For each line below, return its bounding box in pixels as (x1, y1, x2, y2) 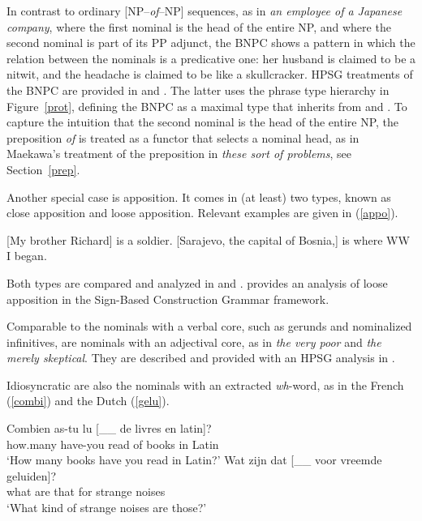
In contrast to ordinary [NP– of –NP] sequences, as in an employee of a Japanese (6, 2, 403, 19)
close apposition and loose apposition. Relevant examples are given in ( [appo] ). (6, 204, 398, 221)
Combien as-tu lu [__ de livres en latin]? (6, 420, 212, 437)
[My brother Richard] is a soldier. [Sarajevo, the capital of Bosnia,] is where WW (6, 231, 410, 248)
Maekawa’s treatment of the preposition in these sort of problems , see (6, 145, 352, 162)
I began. (6, 247, 47, 264)
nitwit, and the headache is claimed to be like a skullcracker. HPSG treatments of (6, 66, 413, 83)
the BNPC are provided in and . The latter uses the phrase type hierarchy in (6, 81, 390, 98)
